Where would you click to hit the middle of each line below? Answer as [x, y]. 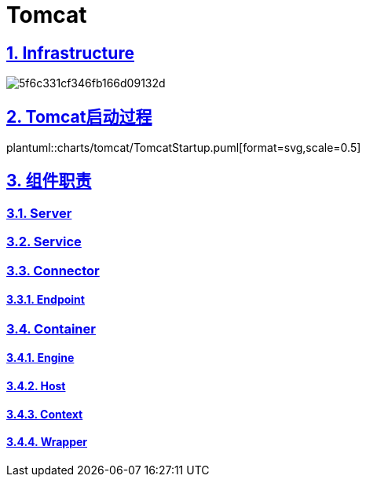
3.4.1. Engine [40, 358]
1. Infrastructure [70, 53]
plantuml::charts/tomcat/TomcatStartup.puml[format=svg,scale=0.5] [184, 148]
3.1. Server [39, 213]
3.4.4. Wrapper [47, 442]
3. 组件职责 [49, 181]
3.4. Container [51, 328]
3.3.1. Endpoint [46, 300]
